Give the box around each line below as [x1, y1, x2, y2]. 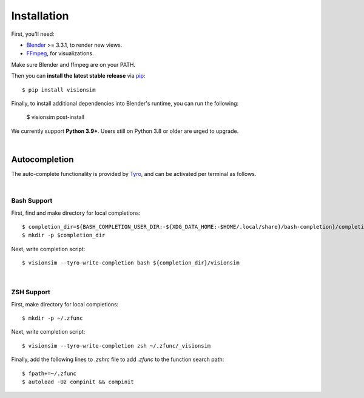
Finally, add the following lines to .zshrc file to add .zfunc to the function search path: [11, 356, 224, 363]
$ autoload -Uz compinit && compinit [22, 378, 135, 385]
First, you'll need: [11, 30, 55, 38]
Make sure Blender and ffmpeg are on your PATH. [11, 61, 136, 68]
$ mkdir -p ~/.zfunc [22, 314, 83, 322]
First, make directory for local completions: [11, 300, 119, 308]
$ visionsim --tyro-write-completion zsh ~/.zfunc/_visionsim [22, 342, 211, 349]
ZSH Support [11, 288, 51, 297]
